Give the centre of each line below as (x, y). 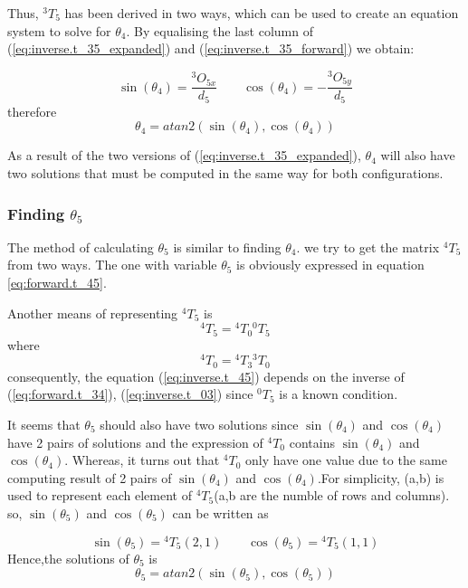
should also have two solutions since (199, 425)
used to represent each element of (100, 495)
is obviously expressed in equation (330, 265)
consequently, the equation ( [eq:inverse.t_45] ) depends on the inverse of (206, 376)
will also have (418, 155)
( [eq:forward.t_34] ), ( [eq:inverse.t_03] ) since (130, 394)
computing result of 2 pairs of (90, 477)
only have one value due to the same (346, 460)
